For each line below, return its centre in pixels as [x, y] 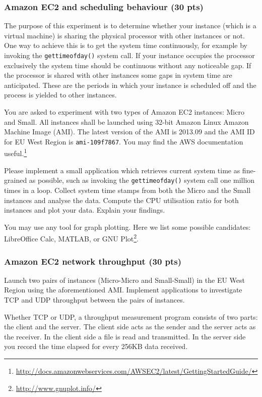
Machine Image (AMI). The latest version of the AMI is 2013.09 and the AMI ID [129, 132]
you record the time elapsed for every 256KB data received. [96, 346]
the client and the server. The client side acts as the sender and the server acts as [130, 327]
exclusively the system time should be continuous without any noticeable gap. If [128, 65]
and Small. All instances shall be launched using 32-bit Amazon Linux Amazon [126, 121]
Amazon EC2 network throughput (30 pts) [93, 261]
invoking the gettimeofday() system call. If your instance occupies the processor [129, 55]
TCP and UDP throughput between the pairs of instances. [94, 300]
